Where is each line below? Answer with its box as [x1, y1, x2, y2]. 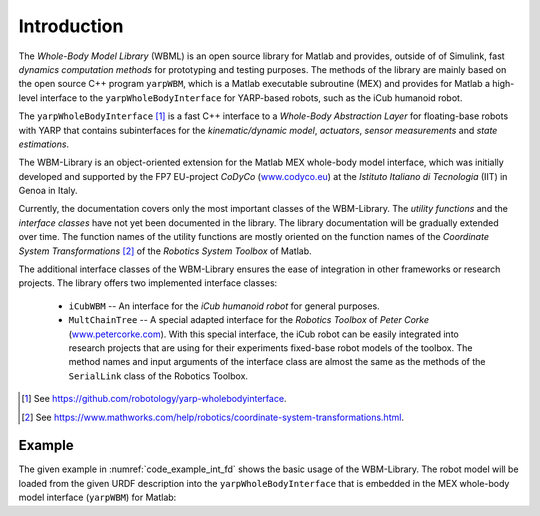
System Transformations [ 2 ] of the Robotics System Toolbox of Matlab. [18, 245, 312, 257]
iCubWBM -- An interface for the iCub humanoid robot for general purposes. [68, 300, 380, 312]
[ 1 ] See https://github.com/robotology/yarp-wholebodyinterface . [21, 393, 287, 405]
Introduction [18, 15, 124, 37]
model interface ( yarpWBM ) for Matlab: [18, 491, 177, 504]
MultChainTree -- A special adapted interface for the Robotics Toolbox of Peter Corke [68, 314, 430, 326]
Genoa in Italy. [18, 185, 79, 197]
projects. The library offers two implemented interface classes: [18, 277, 278, 289]
